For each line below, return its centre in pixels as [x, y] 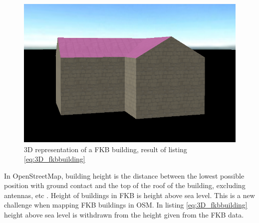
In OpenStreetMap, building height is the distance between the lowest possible [124, 175]
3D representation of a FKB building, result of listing [106, 149]
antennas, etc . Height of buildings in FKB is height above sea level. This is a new [129, 195]
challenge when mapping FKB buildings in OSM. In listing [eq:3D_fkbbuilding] [126, 205]
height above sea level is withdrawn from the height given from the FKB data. [124, 215]
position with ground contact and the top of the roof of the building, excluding [125, 185]
